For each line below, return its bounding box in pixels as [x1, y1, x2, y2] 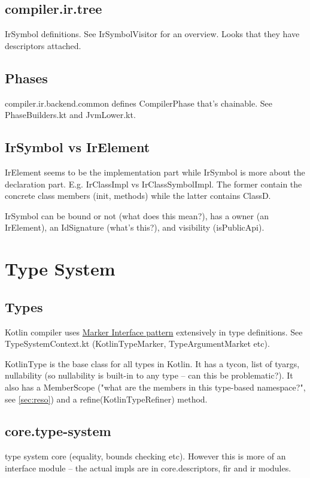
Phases [5, 68, 48, 87]
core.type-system [5, 422, 111, 440]
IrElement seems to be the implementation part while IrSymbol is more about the [5, 165, 305, 178]
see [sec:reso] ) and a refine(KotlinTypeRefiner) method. [5, 392, 208, 405]
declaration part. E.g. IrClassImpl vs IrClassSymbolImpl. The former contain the [5, 177, 302, 190]
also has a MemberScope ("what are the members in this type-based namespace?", [5, 380, 306, 393]
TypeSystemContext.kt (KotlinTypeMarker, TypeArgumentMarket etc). [5, 337, 270, 350]
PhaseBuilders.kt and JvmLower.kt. [5, 108, 136, 121]
